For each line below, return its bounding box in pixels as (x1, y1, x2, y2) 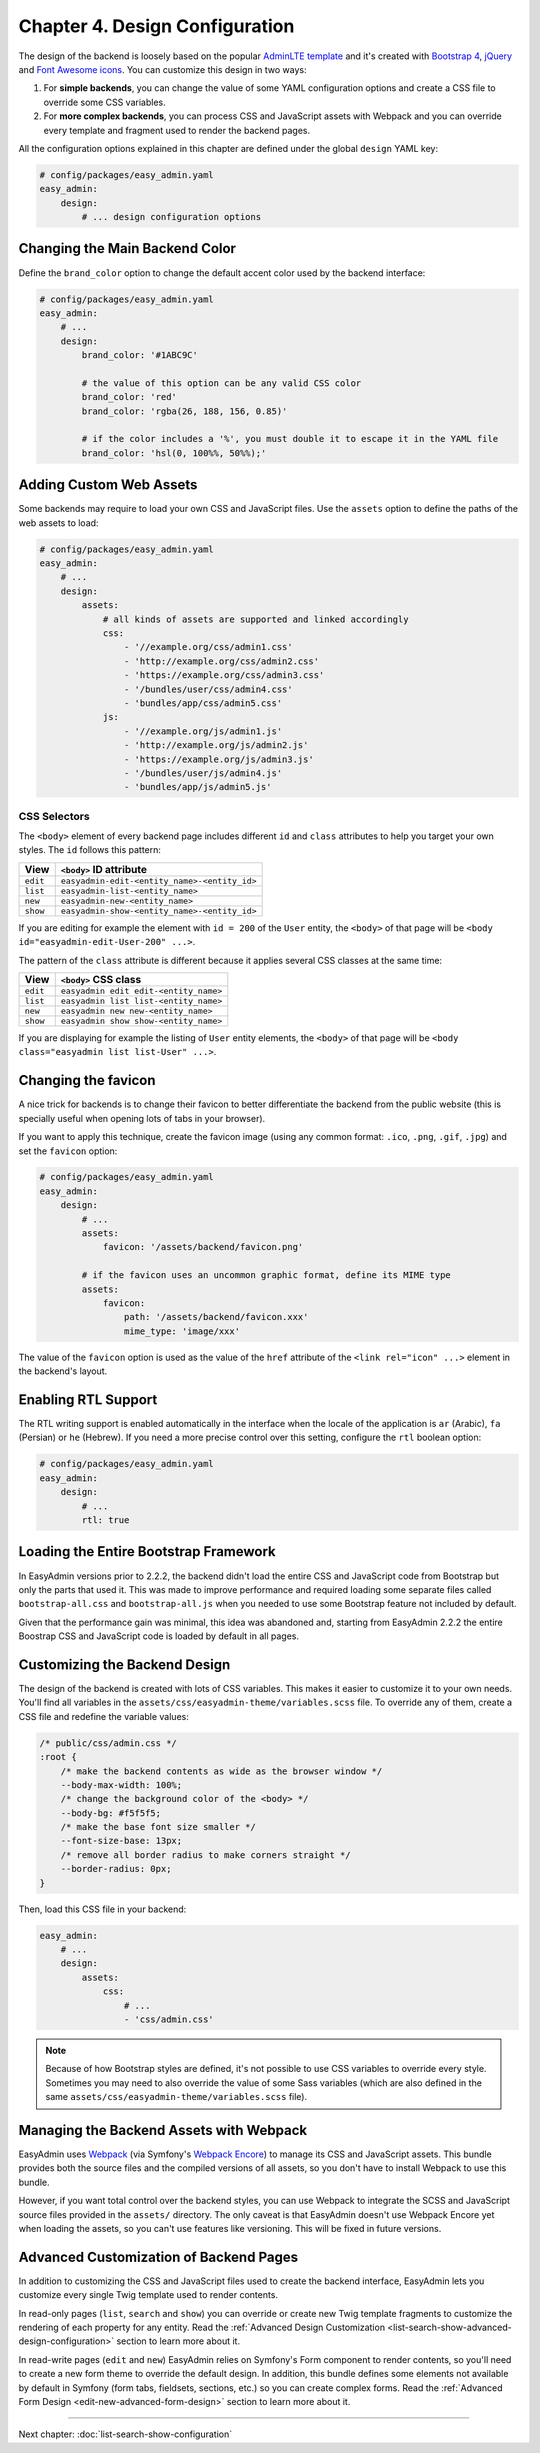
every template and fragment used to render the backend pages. (43, 124, 311, 136)
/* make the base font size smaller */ (60, 1821, 257, 1833)
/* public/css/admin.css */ (39, 1737, 177, 1749)
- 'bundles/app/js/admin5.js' (123, 781, 272, 793)
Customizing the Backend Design (18, 1656, 231, 1673)
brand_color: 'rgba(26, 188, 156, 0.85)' (81, 405, 288, 417)
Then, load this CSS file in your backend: (18, 1903, 187, 1915)
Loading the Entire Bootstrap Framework (18, 1543, 276, 1560)
